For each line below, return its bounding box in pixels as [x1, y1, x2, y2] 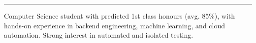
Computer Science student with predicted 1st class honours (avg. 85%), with [4, 11, 235, 21]
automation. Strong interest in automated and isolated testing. [4, 30, 193, 40]
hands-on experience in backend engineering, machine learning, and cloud [4, 20, 225, 30]
